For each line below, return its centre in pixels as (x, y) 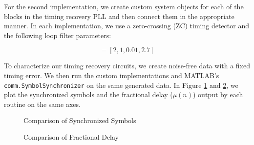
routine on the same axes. (42, 104)
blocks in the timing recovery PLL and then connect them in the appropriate (119, 16)
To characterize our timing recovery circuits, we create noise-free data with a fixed (127, 66)
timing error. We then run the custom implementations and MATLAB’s (112, 75)
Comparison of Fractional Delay (71, 137)
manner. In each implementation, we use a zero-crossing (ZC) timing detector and (127, 26)
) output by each (218, 94)
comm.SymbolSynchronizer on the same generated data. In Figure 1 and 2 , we (121, 85)
